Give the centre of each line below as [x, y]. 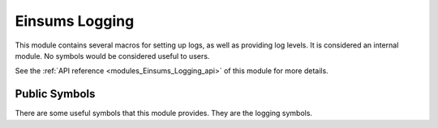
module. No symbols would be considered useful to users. [112, 56]
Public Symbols [55, 94]
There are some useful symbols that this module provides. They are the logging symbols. [163, 114]
